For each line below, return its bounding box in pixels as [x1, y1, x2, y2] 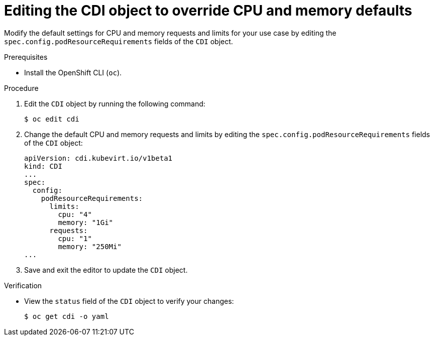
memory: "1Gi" [58, 218, 114, 226]
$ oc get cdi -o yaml [24, 312, 109, 320]
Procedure [4, 83, 39, 92]
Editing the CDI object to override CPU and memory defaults [4, 2, 412, 19]
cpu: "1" [58, 234, 92, 243]
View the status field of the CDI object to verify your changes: [24, 296, 234, 305]
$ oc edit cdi [24, 115, 79, 123]
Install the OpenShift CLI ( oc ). [24, 68, 122, 77]
